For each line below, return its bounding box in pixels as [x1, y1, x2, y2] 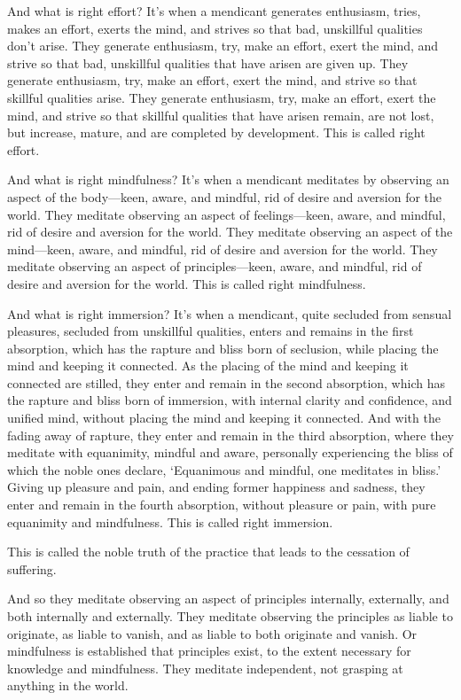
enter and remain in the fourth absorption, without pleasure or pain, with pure [7, 495, 436, 514]
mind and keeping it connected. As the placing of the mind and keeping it [7, 356, 409, 375]
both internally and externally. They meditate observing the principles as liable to [7, 607, 453, 625]
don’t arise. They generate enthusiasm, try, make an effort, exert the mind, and [7, 36, 439, 55]
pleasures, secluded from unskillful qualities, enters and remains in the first [7, 322, 414, 340]
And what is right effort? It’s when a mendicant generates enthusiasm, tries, [7, 2, 421, 19]
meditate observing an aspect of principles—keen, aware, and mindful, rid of [7, 257, 422, 276]
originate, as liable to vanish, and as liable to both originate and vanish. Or [7, 624, 418, 642]
